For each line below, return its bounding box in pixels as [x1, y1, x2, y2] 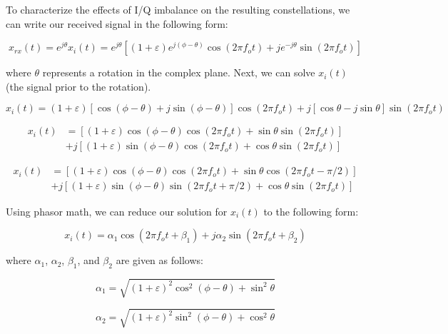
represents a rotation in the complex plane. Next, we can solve [42, 65, 315, 80]
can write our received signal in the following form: [6, 16, 228, 31]
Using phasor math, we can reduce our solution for [6, 203, 228, 218]
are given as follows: [116, 253, 203, 268]
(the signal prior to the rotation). [6, 79, 151, 93]
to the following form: [263, 203, 359, 218]
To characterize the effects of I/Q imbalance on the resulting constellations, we [6, 2, 350, 16]
